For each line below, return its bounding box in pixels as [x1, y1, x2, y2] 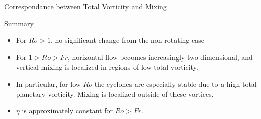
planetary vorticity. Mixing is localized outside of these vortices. [16, 88, 214, 99]
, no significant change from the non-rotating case [51, 35, 204, 45]
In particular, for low [16, 78, 81, 89]
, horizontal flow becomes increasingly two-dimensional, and [68, 51, 253, 62]
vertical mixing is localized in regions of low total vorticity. [16, 62, 198, 72]
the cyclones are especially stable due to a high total [94, 78, 257, 89]
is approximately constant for [22, 105, 113, 116]
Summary [4, 18, 34, 28]
